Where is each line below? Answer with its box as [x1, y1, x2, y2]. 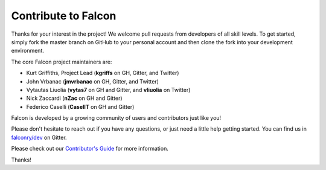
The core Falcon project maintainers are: [11, 58, 112, 65]
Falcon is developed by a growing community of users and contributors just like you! [11, 114, 222, 122]
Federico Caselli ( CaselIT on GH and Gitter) [26, 103, 135, 110]
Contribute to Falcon [11, 9, 117, 22]
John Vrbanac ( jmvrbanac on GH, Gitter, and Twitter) [26, 77, 159, 85]
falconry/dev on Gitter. [11, 134, 67, 141]
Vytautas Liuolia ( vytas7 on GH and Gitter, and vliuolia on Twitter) [26, 86, 191, 93]
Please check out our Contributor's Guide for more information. [11, 145, 168, 152]
